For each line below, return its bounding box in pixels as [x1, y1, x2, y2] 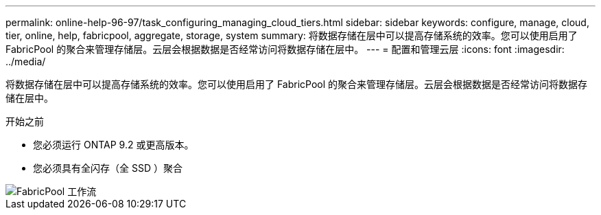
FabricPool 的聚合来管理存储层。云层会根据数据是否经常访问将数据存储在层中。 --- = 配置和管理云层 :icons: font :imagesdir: [5, 43, 565, 55]
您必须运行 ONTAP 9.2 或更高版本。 [33, 139, 194, 150]
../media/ [5, 56, 46, 67]
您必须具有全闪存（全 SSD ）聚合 [33, 162, 182, 174]
